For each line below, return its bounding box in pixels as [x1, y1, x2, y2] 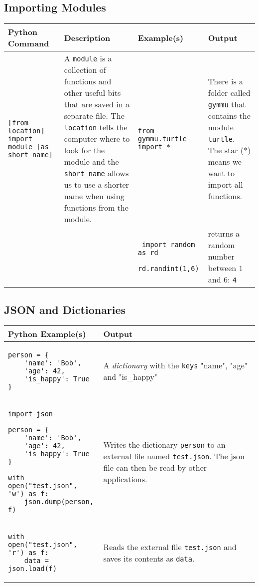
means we [208, 156, 242, 168]
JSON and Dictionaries [4, 301, 126, 317]
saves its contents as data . [103, 553, 195, 565]
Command [8, 37, 49, 49]
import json [8, 410, 53, 418]
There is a [208, 75, 244, 87]
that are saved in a [64, 98, 129, 110]
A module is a [64, 52, 112, 64]
